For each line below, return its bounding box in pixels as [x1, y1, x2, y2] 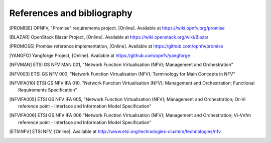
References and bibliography [9, 7, 132, 18]
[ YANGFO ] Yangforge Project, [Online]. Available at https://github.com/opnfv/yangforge [9, 52, 190, 58]
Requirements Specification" [18, 87, 77, 93]
